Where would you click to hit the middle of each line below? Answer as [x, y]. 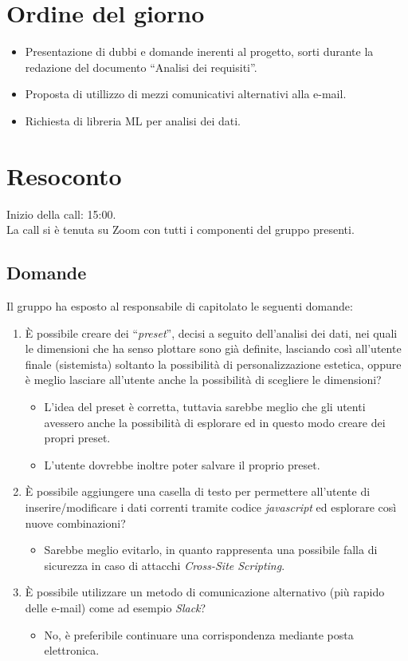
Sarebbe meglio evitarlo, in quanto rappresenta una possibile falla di [211, 550]
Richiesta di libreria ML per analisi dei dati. [133, 120]
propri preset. [77, 438]
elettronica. [72, 650]
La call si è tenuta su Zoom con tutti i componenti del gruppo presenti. [180, 230]
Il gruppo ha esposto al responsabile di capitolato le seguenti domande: [180, 306]
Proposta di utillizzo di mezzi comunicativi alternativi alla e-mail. [186, 94]
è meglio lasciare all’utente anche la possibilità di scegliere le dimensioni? [203, 380]
